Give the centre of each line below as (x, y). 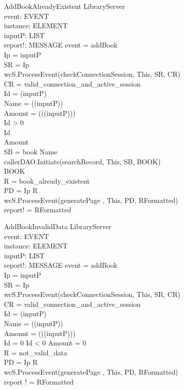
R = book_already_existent (47, 180)
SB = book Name (31, 151)
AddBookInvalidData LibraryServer (58, 226)
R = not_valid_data (36, 352)
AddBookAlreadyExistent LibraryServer (65, 6)
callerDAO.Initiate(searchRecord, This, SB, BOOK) (82, 161)
